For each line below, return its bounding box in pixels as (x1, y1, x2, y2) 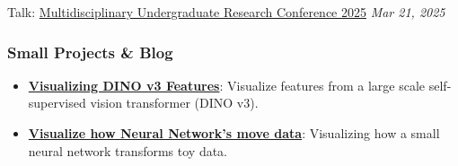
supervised (28, 93, 86, 112)
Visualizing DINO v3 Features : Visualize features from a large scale (28, 75, 426, 94)
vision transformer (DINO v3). (90, 93, 259, 112)
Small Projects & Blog (7, 40, 173, 63)
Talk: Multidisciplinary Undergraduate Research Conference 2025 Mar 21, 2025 (7, 3, 445, 21)
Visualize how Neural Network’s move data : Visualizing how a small (28, 124, 440, 142)
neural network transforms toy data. (28, 141, 228, 160)
